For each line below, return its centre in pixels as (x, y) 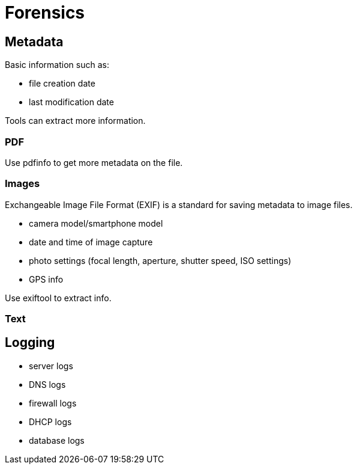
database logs (57, 440)
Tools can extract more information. (75, 121)
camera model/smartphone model (96, 223)
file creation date (62, 84)
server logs (51, 366)
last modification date (71, 102)
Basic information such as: (57, 65)
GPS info (46, 279)
